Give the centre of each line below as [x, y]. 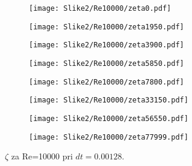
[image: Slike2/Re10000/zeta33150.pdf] [109, 100]
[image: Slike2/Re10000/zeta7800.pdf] [107, 82]
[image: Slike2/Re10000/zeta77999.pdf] [109, 137]
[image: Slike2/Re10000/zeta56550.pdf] [109, 118]
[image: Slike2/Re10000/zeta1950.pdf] [107, 27]
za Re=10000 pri [42, 156]
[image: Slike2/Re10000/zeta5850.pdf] [107, 63]
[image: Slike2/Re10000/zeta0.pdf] [100, 8]
